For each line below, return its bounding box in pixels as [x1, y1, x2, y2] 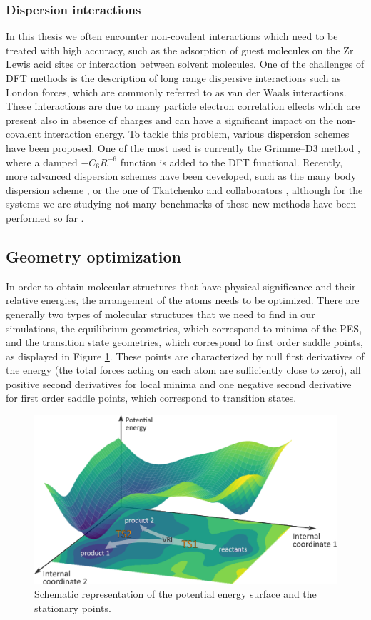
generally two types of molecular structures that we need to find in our [6, 306, 315, 321]
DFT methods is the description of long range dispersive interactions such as [6, 71, 341, 85]
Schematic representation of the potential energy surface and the [34, 586, 317, 601]
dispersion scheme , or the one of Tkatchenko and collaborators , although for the [6, 182, 363, 197]
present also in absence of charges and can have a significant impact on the [6, 112, 333, 127]
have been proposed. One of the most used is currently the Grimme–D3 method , [6, 140, 360, 155]
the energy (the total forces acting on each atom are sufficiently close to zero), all [6, 362, 361, 377]
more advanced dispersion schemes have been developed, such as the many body [6, 168, 357, 183]
